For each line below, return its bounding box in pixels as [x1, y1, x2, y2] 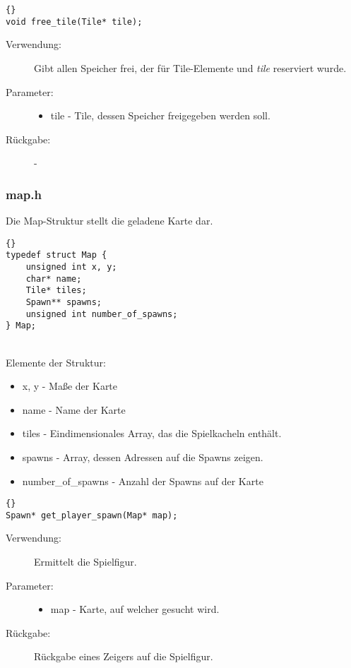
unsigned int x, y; [25, 262, 117, 272]
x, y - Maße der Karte [22, 378, 118, 393]
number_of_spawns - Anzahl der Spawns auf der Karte [22, 473, 263, 488]
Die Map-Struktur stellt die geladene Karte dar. [6, 213, 213, 228]
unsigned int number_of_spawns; [25, 309, 178, 319]
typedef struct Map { [6, 250, 107, 261]
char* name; [25, 273, 82, 284]
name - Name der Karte [22, 402, 126, 417]
